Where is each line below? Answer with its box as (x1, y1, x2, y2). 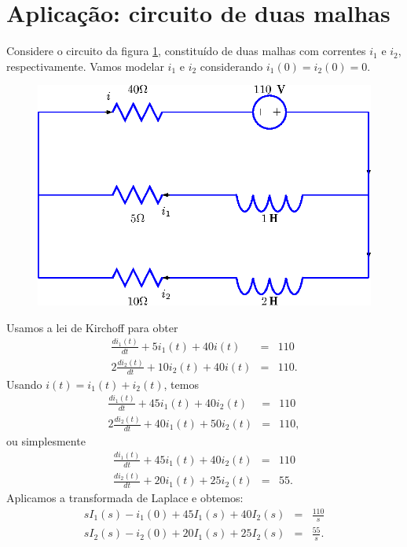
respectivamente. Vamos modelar (6, 57, 164, 74)
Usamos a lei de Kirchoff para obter (6, 319, 178, 335)
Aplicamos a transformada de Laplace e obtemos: (6, 489, 244, 505)
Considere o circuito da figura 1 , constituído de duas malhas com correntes (6, 43, 366, 59)
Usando (6, 375, 42, 392)
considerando (200, 57, 263, 74)
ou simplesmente (6, 432, 86, 449)
